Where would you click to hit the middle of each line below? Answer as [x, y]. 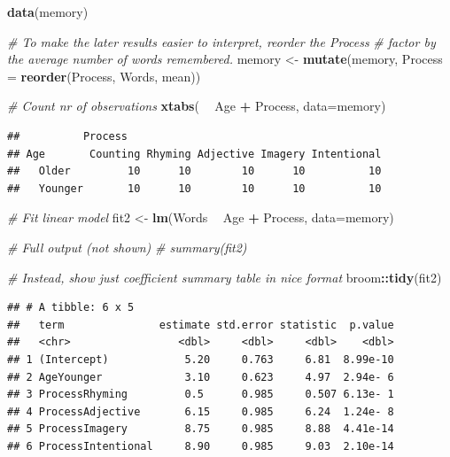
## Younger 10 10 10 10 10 [194, 188]
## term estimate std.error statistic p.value [201, 325]
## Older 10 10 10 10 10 [194, 171]
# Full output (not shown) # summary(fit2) [127, 247]
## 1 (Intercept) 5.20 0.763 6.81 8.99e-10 [201, 359]
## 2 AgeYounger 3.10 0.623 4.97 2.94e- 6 [201, 377]
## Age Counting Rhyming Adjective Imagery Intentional [194, 154]
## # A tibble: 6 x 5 [71, 308]
